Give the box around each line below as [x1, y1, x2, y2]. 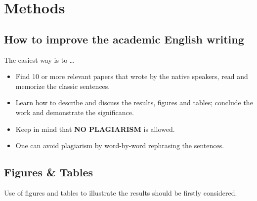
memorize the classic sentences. [15, 80, 110, 91]
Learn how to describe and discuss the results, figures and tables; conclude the [15, 97, 253, 108]
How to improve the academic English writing [4, 31, 244, 46]
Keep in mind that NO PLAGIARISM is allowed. [15, 123, 175, 134]
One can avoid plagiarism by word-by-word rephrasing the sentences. [15, 140, 224, 151]
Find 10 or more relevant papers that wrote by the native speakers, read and [15, 71, 248, 81]
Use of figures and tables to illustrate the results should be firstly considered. [4, 187, 237, 198]
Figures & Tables [4, 164, 93, 180]
